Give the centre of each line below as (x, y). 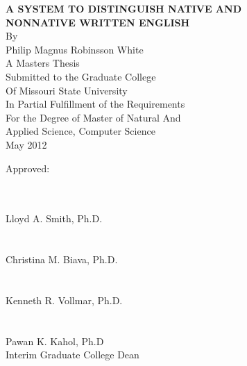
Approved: (28, 168)
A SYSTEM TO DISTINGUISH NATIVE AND (123, 8)
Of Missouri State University (67, 90)
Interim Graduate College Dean (73, 355)
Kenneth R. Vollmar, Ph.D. (64, 300)
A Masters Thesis (43, 63)
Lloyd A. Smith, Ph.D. (54, 218)
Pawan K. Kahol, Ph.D (55, 341)
